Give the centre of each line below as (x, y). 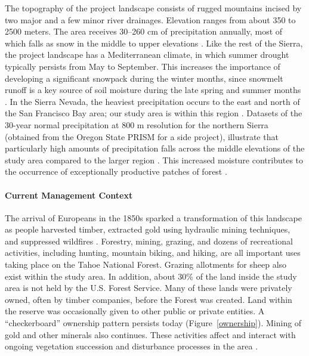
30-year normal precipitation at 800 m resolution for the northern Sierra (137, 124)
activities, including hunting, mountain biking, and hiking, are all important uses (153, 253)
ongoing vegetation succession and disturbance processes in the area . (132, 346)
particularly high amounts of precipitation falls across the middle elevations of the (155, 148)
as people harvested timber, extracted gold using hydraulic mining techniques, (148, 229)
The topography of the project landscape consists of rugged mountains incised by (153, 8)
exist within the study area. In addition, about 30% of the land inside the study (151, 276)
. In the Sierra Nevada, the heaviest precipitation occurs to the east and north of (152, 101)
